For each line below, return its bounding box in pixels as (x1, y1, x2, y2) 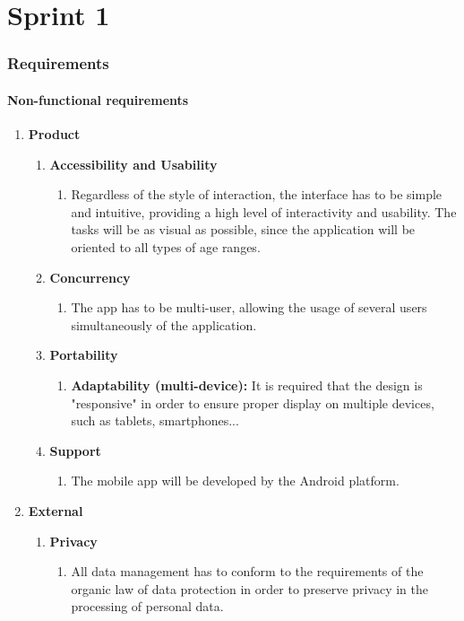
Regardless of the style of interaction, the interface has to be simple (71, 185, 443, 204)
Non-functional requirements (7, 90, 189, 109)
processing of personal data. (71, 597, 224, 616)
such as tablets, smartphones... (71, 411, 239, 430)
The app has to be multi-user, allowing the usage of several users (71, 298, 427, 317)
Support (49, 441, 101, 459)
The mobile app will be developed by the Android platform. (71, 471, 400, 490)
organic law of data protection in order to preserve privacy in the (71, 579, 428, 598)
